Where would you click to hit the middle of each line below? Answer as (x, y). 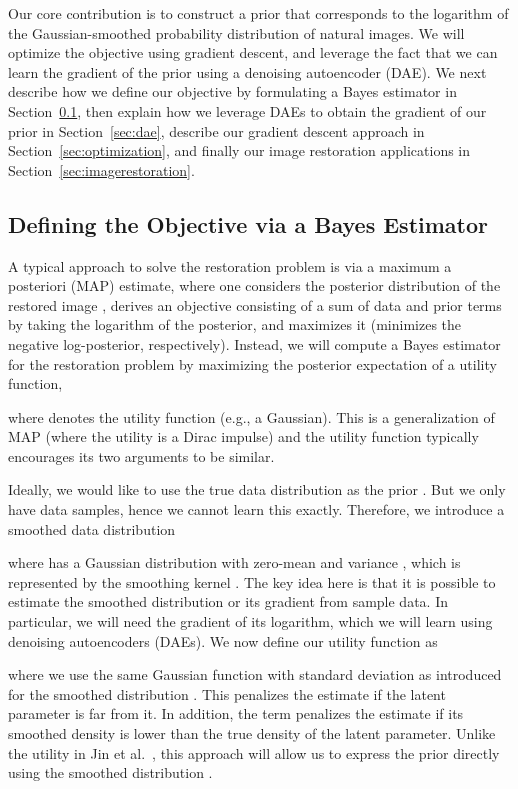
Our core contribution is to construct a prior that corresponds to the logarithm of (258, 13)
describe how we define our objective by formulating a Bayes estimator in (232, 91)
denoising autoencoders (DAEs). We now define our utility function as (223, 640)
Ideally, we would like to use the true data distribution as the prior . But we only (257, 489)
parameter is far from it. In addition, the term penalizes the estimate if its (236, 713)
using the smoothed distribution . (110, 772)
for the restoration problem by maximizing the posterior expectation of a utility (252, 363)
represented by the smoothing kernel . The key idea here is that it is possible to (252, 581)
